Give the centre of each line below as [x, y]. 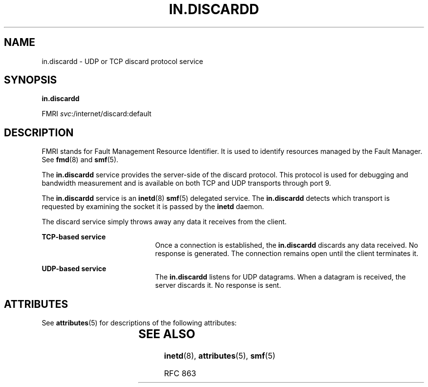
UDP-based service [74, 269]
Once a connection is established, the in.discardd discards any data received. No [287, 245]
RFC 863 [180, 374]
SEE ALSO [167, 334]
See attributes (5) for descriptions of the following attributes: [139, 323]
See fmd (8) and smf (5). [80, 160]
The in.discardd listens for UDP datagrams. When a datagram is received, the [280, 277]
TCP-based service [74, 237]
